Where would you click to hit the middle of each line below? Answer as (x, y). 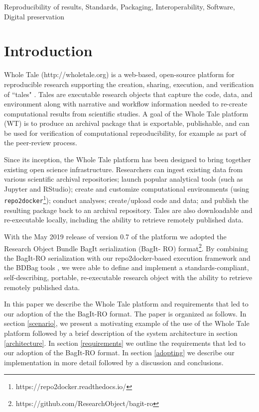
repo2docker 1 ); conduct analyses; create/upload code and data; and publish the (126, 200)
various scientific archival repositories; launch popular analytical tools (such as (124, 179)
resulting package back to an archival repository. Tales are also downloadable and (128, 210)
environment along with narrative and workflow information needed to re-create (126, 104)
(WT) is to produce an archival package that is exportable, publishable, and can (127, 123)
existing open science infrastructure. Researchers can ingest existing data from (124, 169)
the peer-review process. (41, 143)
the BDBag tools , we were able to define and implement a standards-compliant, (127, 267)
